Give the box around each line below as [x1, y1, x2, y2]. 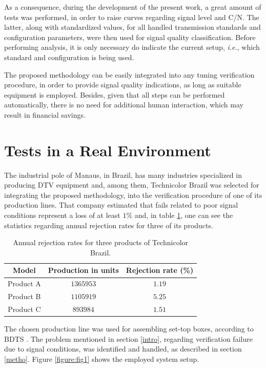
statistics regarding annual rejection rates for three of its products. [4, 219, 213, 230]
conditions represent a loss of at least [4, 210, 120, 220]
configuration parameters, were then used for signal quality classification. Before [4, 31, 256, 42]
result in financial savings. [4, 109, 86, 120]
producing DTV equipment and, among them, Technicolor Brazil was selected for [4, 179, 259, 190]
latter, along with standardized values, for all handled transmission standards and [4, 22, 261, 32]
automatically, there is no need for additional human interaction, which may [4, 99, 243, 110]
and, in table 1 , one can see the [134, 210, 233, 220]
